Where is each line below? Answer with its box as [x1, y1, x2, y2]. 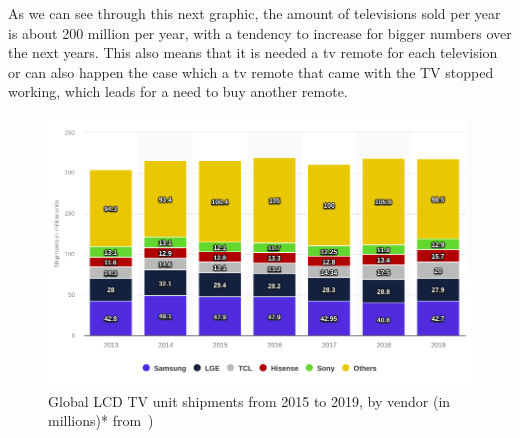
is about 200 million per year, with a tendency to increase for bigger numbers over [8, 22, 512, 43]
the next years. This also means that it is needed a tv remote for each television [8, 42, 498, 63]
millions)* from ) [48, 410, 154, 431]
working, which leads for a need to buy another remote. [8, 81, 348, 102]
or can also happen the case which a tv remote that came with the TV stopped [8, 61, 494, 82]
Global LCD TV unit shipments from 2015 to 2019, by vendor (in [48, 390, 451, 411]
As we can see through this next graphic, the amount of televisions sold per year [8, 3, 501, 23]
